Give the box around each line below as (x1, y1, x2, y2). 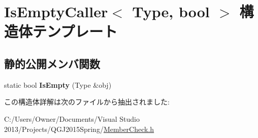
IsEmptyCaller (4, 1, 108, 22)
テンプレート (33, 21, 118, 42)
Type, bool (132, 1, 210, 22)
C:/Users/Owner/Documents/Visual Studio (4, 113, 140, 124)
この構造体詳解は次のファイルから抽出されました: (4, 96, 170, 107)
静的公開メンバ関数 (4, 55, 100, 71)
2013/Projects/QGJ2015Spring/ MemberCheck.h (4, 123, 154, 134)
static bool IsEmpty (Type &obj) (4, 79, 112, 90)
